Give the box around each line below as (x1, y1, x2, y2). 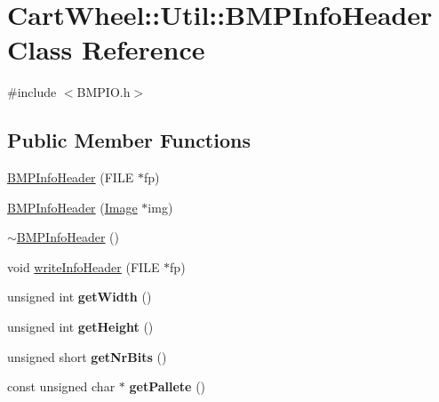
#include (7, 83, 57, 101)
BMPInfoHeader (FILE (7, 168, 134, 187)
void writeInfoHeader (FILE (7, 257, 160, 276)
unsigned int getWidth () (7, 287, 152, 306)
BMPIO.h (76, 83, 131, 101)
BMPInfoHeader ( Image (7, 197, 138, 216)
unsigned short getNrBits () (7, 347, 167, 366)
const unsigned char (7, 377, 116, 396)
